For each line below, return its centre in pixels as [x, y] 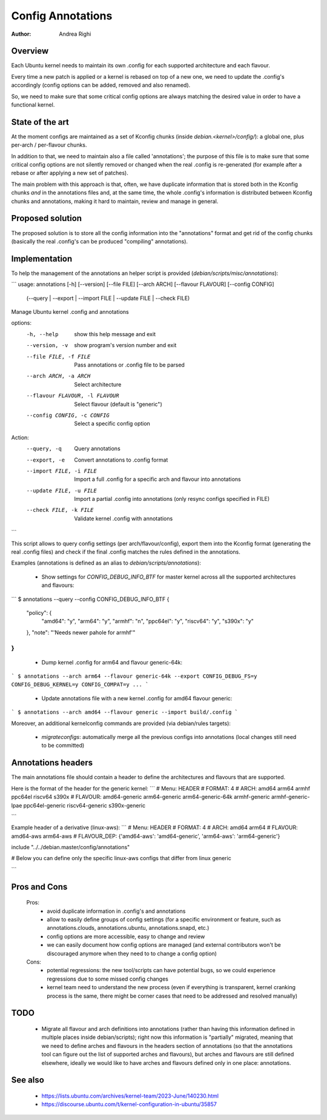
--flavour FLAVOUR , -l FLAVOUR [73, 396]
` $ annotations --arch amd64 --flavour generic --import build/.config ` [125, 712]
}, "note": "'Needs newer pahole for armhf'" [81, 632]
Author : [21, 34]
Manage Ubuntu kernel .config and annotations [70, 312]
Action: [20, 437]
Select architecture [98, 384]
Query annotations [97, 449]
